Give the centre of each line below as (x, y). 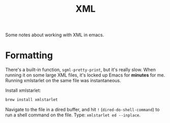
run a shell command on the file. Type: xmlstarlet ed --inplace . (73, 115)
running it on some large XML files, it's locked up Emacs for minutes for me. (85, 75)
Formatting (29, 55)
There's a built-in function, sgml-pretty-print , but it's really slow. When (81, 70)
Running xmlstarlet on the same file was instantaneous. (63, 81)
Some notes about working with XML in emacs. (55, 35)
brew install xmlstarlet (32, 100)
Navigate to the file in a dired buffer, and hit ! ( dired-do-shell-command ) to (82, 109)
